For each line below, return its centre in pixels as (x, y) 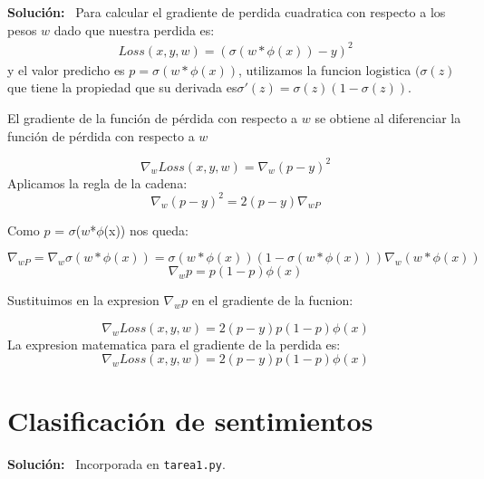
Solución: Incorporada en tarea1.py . (116, 463)
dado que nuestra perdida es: (134, 29)
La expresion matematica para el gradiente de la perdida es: (174, 344)
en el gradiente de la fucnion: (272, 300)
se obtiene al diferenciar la (388, 117)
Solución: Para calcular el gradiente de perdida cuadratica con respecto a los (227, 12)
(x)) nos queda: (146, 230)
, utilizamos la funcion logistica (325, 69)
